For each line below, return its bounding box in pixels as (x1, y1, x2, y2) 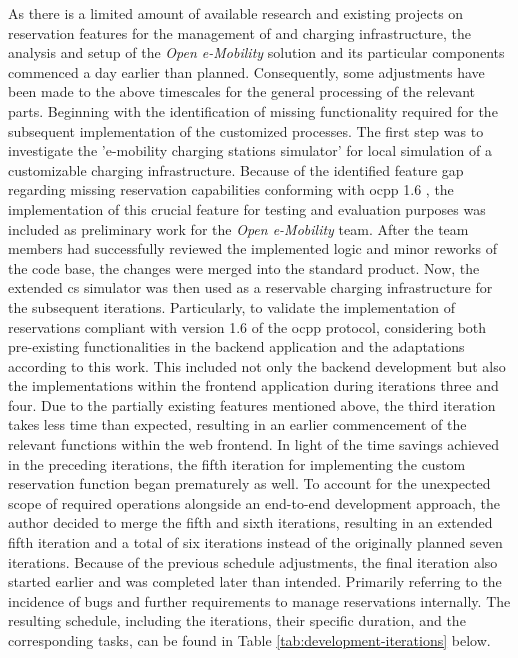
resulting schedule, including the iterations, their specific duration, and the (8, 610, 466, 631)
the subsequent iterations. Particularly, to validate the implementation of (8, 296, 456, 317)
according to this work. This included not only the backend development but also (8, 355, 506, 376)
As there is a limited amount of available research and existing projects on (8, 3, 464, 23)
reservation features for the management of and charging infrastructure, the (8, 22, 471, 43)
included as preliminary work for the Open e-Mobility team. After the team (8, 218, 469, 239)
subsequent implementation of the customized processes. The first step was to (8, 120, 484, 141)
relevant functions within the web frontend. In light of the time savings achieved (8, 434, 500, 455)
